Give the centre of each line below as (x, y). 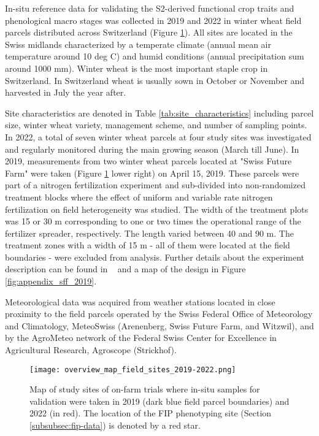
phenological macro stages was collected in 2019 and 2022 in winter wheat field (153, 20)
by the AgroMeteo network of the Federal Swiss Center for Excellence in (141, 338)
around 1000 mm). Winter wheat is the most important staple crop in (136, 68)
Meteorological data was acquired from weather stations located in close (140, 301)
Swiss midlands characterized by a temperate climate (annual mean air (138, 44)
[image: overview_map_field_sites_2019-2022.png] (133, 369)
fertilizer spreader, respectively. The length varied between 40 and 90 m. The (149, 233)
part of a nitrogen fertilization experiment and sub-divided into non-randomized (155, 185)
